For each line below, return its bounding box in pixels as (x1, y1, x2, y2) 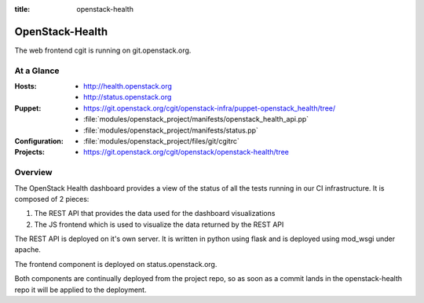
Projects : (14, 148, 45, 157)
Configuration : (14, 137, 64, 145)
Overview (14, 167, 53, 178)
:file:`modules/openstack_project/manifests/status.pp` (83, 126, 259, 135)
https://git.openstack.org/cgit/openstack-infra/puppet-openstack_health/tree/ (83, 103, 336, 113)
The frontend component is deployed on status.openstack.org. (14, 259, 217, 268)
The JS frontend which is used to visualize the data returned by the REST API (34, 220, 284, 229)
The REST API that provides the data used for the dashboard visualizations (34, 209, 276, 218)
